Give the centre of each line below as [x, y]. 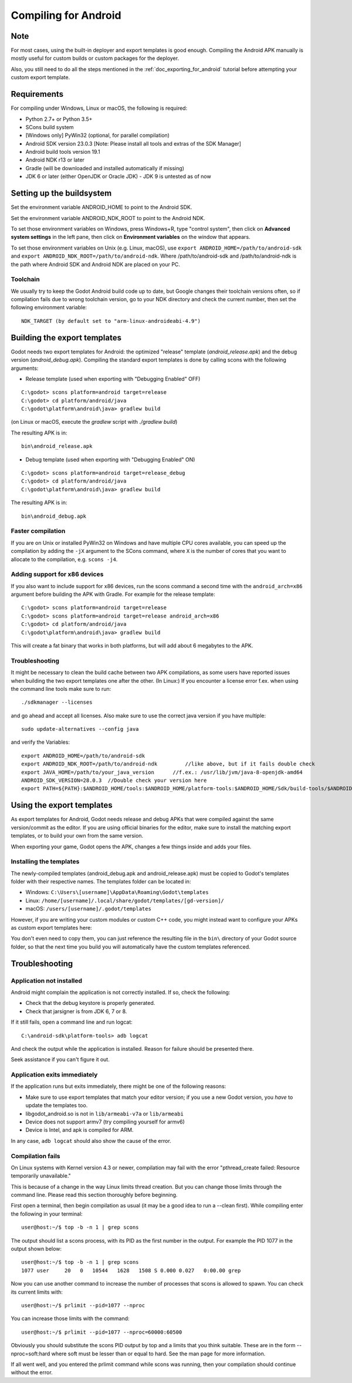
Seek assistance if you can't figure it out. [60, 1060]
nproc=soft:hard [31, 1354]
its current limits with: [37, 1292]
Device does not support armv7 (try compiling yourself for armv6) [105, 1122]
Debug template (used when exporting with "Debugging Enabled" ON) [110, 459]
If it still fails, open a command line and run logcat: [72, 1022]
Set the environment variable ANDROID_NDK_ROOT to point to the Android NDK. [108, 218]
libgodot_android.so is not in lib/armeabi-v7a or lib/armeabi [105, 1114]
